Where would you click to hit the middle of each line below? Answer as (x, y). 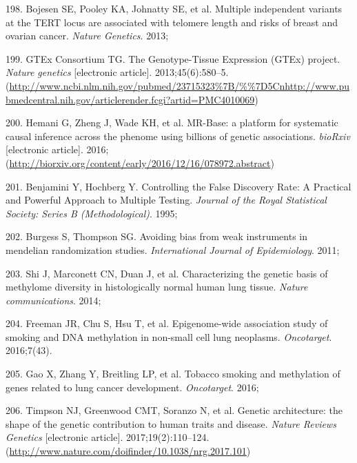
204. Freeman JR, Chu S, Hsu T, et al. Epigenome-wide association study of (167, 323)
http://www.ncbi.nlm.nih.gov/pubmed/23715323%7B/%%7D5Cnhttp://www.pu (180, 85)
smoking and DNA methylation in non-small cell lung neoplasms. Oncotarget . (169, 336)
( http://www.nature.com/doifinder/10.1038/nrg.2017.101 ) (128, 451)
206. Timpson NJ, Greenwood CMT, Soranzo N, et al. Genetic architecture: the (174, 410)
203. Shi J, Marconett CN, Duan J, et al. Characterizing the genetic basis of (167, 273)
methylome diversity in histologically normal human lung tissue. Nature (157, 287)
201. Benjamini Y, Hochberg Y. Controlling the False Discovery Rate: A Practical (178, 186)
